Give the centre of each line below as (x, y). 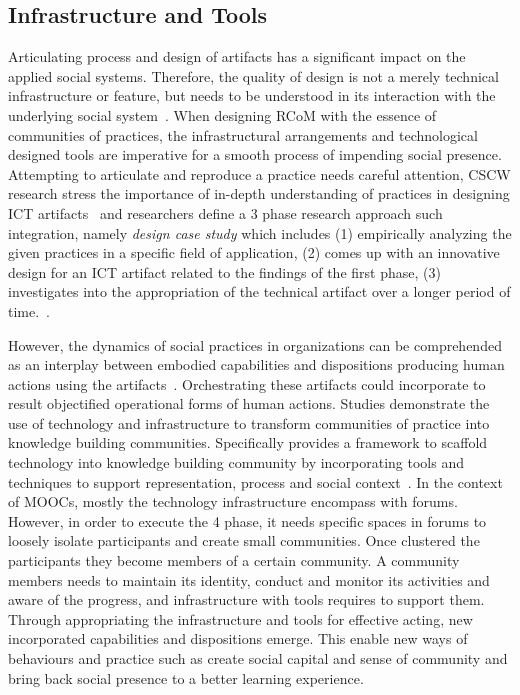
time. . (29, 310)
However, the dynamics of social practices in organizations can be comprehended (255, 344)
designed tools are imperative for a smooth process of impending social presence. (255, 154)
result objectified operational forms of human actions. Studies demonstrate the (249, 403)
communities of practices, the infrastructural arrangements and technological (243, 134)
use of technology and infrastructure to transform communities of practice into (249, 422)
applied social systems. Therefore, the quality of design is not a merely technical (253, 75)
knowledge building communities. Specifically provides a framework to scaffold (248, 442)
